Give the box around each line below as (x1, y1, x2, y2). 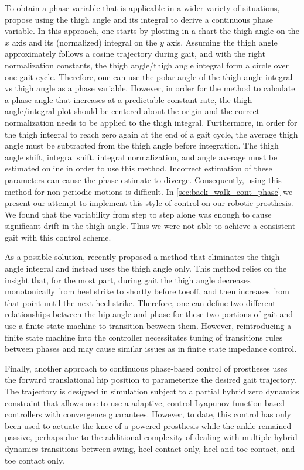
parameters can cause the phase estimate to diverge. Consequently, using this (5, 173, 282, 186)
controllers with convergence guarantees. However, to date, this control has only (5, 408, 291, 420)
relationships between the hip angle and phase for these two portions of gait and (5, 308, 293, 320)
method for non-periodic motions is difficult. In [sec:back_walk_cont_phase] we (5, 185, 293, 197)
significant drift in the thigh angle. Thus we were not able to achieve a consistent (5, 219, 296, 232)
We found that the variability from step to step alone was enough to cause (5, 208, 272, 220)
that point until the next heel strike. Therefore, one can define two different (5, 296, 276, 308)
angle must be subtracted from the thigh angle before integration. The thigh (5, 139, 279, 152)
